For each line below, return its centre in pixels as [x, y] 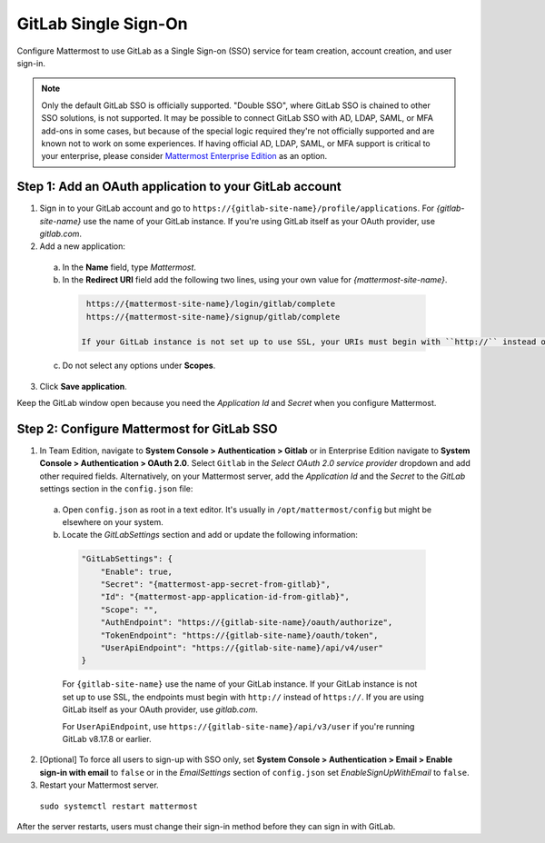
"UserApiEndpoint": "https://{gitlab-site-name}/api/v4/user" [242, 648]
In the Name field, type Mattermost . [129, 267]
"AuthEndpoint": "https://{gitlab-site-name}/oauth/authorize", [247, 623]
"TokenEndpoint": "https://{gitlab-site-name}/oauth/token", [239, 635]
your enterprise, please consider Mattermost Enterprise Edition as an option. [184, 156]
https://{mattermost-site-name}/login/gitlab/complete [211, 304]
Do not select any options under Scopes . [139, 366]
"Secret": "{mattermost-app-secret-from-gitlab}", [215, 585]
